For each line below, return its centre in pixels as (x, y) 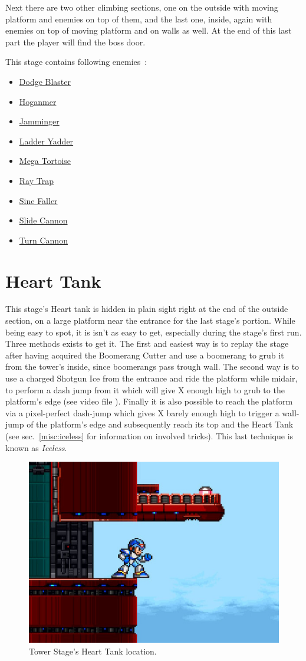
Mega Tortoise (45, 161)
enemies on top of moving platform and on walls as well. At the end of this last (149, 30)
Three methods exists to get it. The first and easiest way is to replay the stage (147, 343)
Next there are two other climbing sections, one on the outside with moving (142, 7)
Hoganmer (38, 101)
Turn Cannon (43, 240)
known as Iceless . (36, 447)
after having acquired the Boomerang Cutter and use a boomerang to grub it (145, 355)
